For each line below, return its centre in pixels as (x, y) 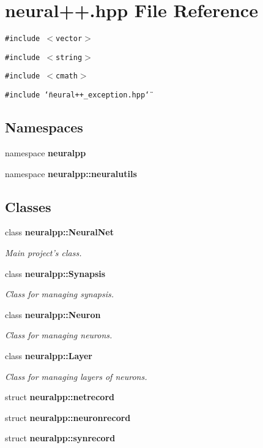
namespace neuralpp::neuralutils (71, 173)
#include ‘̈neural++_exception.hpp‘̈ (77, 95)
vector (69, 39)
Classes (28, 206)
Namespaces (44, 127)
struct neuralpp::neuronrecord (68, 417)
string (69, 57)
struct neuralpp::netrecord (60, 397)
